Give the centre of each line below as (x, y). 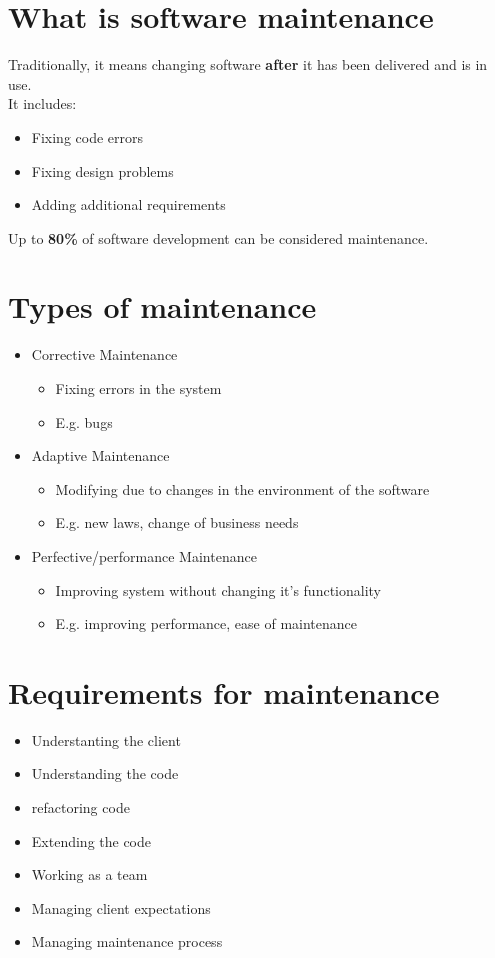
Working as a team (89, 874)
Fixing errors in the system (138, 388)
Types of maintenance (162, 306)
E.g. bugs (84, 421)
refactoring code (80, 807)
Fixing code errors (87, 136)
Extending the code (91, 840)
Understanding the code (105, 773)
